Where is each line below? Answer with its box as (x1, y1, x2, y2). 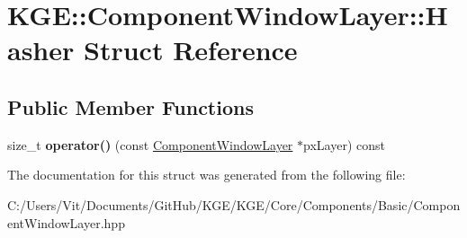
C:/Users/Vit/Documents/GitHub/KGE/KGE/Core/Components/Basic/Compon (7, 195, 461, 214)
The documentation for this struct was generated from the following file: (7, 165, 406, 184)
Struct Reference (84, 31, 298, 68)
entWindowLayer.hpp (7, 213, 125, 232)
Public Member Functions (7, 93, 254, 120)
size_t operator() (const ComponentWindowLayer (7, 135, 293, 154)
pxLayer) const (303, 135, 385, 154)
